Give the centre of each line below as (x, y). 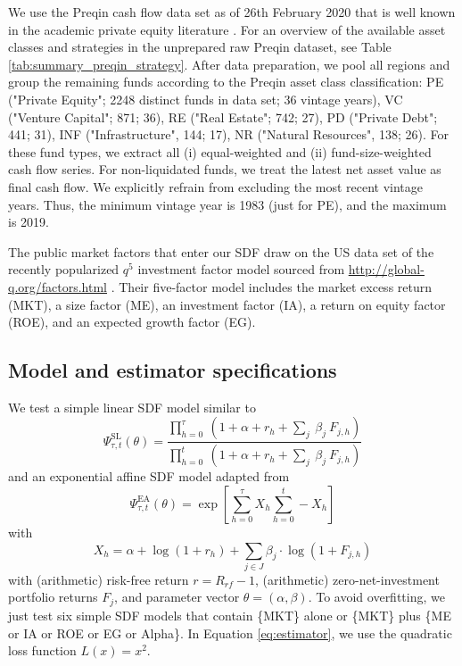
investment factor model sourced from (241, 269)
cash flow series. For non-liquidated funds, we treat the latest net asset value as (225, 169)
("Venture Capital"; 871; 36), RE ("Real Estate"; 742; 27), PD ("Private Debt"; (223, 117)
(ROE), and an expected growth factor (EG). (132, 322)
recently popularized (64, 269)
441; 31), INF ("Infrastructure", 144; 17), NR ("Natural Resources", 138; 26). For (228, 134)
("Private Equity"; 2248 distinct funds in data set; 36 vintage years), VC (206, 99)
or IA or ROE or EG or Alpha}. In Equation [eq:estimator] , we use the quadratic (230, 633)
